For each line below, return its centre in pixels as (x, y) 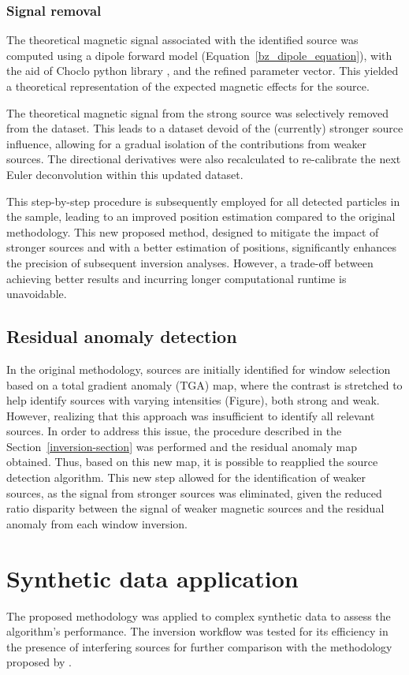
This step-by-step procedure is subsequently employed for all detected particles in (203, 201)
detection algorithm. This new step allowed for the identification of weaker (186, 477)
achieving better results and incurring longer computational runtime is (177, 278)
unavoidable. (37, 294)
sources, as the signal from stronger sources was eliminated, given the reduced (194, 492)
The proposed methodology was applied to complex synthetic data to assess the (199, 615)
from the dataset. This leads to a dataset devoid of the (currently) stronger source (205, 128)
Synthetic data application (152, 578)
